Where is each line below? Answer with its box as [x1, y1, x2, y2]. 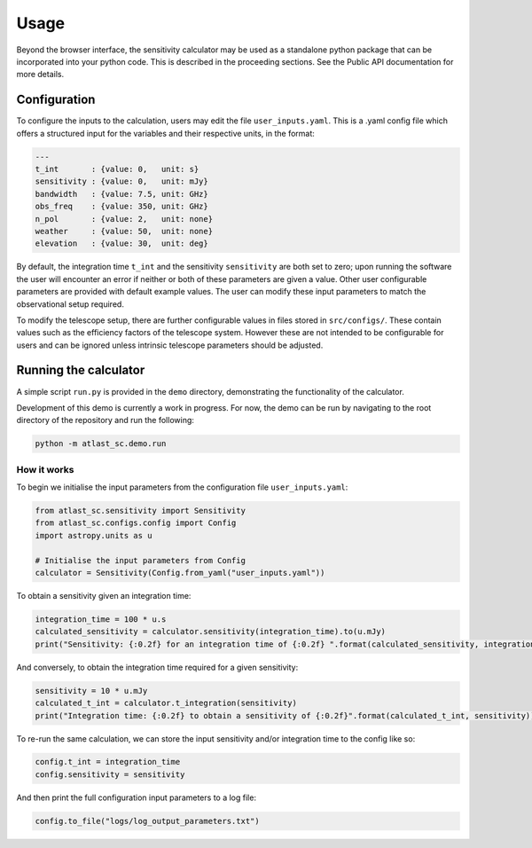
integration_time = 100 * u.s [35, 614, 167, 624]
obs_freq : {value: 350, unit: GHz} [35, 201, 208, 212]
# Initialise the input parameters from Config [35, 555, 246, 565]
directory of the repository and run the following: [16, 415, 195, 426]
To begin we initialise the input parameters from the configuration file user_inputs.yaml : [16, 482, 348, 492]
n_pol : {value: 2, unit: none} [35, 214, 213, 224]
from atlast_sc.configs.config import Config [35, 518, 237, 528]
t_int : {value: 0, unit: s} [35, 164, 199, 174]
